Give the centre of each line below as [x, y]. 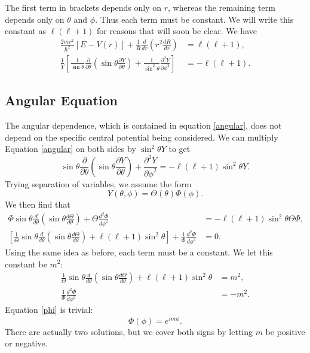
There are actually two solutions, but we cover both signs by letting [129, 331]
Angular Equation [61, 100]
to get [179, 149]
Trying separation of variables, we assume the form [98, 183]
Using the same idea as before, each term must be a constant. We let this [139, 252]
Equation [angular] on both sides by [70, 149]
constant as [25, 31]
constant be [26, 264]
